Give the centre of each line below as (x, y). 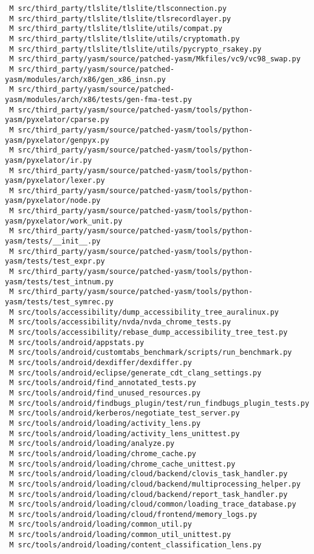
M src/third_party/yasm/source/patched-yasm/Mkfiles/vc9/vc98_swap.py (155, 59)
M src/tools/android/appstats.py (77, 342)
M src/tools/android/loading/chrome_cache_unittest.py (122, 464)
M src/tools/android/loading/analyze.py (92, 444)
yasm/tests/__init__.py (53, 241)
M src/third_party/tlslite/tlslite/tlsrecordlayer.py (120, 19)
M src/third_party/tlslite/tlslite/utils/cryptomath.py (125, 39)
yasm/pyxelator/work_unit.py (64, 221)
